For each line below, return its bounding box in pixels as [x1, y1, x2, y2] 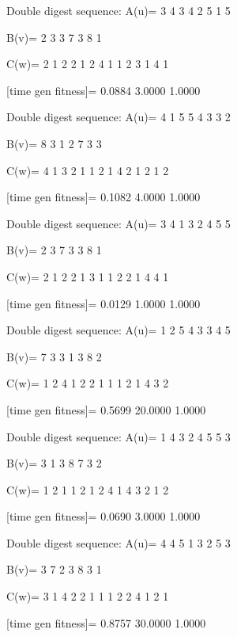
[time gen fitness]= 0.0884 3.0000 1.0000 [6, 82, 201, 98]
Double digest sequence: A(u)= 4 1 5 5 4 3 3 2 [6, 109, 231, 125]
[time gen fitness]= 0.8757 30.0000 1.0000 [6, 614, 206, 631]
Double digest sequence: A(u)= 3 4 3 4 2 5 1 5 [6, 2, 231, 18]
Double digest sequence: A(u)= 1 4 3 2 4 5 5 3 [6, 428, 231, 444]
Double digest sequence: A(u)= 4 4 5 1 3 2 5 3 [6, 534, 231, 551]
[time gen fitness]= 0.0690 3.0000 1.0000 [6, 508, 201, 524]
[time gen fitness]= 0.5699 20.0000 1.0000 [6, 401, 206, 418]
